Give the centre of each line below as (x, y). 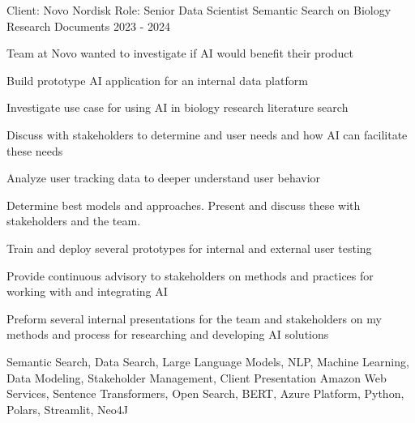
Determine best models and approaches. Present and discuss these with (184, 205)
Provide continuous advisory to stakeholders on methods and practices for (190, 275)
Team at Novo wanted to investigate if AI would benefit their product (180, 53)
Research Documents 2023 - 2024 (89, 26)
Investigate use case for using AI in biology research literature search (178, 107)
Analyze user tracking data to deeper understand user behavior (164, 178)
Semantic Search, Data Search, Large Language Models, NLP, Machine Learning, (208, 361)
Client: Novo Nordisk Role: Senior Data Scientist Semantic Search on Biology (199, 10)
